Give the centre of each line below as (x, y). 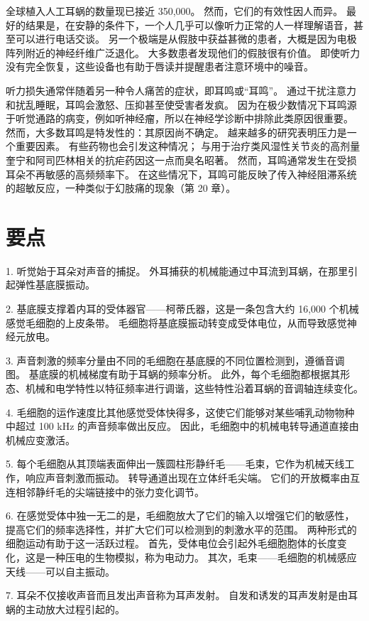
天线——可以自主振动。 (60, 571)
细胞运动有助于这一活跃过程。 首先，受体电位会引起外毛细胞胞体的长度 (171, 543)
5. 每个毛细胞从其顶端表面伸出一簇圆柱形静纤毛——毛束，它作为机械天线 (175, 464)
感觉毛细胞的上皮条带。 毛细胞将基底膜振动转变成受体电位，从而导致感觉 (176, 322)
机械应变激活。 (40, 439)
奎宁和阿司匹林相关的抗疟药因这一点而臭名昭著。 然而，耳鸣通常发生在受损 (181, 160)
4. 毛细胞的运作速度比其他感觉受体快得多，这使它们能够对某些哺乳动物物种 (180, 412)
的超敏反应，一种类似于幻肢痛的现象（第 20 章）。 (121, 188)
